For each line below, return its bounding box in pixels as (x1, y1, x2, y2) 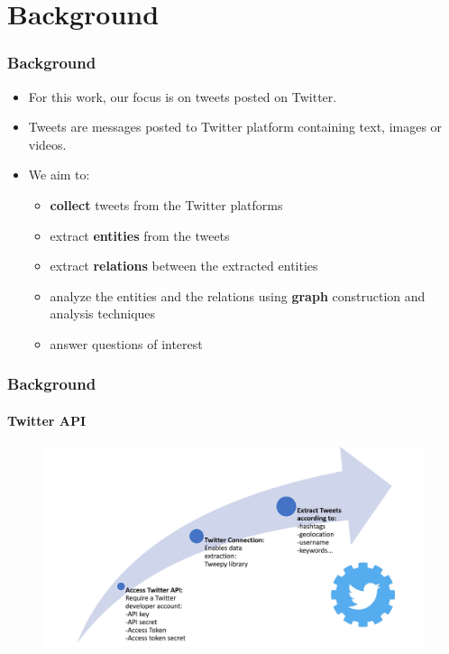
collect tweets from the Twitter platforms (50, 195, 283, 214)
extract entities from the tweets (50, 226, 230, 244)
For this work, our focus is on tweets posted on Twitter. (28, 87, 337, 106)
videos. (28, 134, 67, 153)
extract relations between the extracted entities (50, 256, 318, 275)
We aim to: (28, 165, 90, 184)
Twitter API (7, 410, 87, 429)
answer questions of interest (50, 334, 203, 353)
